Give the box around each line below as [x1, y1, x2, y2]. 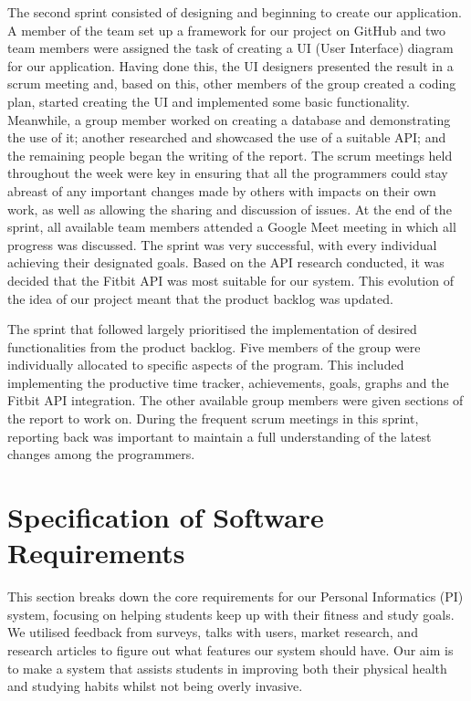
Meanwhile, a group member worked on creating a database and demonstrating [7, 110, 451, 129]
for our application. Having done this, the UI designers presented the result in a [7, 56, 454, 75]
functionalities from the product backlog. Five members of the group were [7, 337, 421, 356]
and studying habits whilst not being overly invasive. [7, 676, 303, 696]
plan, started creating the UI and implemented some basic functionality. [7, 91, 410, 110]
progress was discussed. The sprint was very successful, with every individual [7, 235, 437, 254]
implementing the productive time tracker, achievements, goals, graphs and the [7, 372, 449, 392]
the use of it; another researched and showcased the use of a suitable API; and [7, 128, 446, 147]
